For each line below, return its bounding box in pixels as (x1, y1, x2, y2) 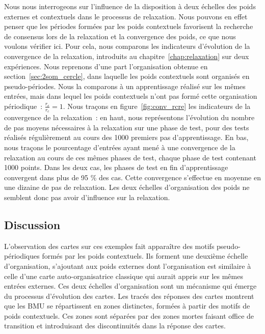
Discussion (4, 216, 61, 232)
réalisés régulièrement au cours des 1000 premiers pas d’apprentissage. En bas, (4, 132, 249, 143)
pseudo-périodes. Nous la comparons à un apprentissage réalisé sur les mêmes (4, 80, 246, 91)
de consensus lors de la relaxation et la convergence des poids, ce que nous (4, 31, 236, 41)
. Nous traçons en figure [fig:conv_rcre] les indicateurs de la (63, 100, 251, 111)
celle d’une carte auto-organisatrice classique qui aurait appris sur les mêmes (4, 270, 243, 281)
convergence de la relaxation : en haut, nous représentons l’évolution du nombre (4, 112, 255, 123)
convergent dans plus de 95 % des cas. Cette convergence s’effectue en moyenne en (4, 172, 261, 182)
